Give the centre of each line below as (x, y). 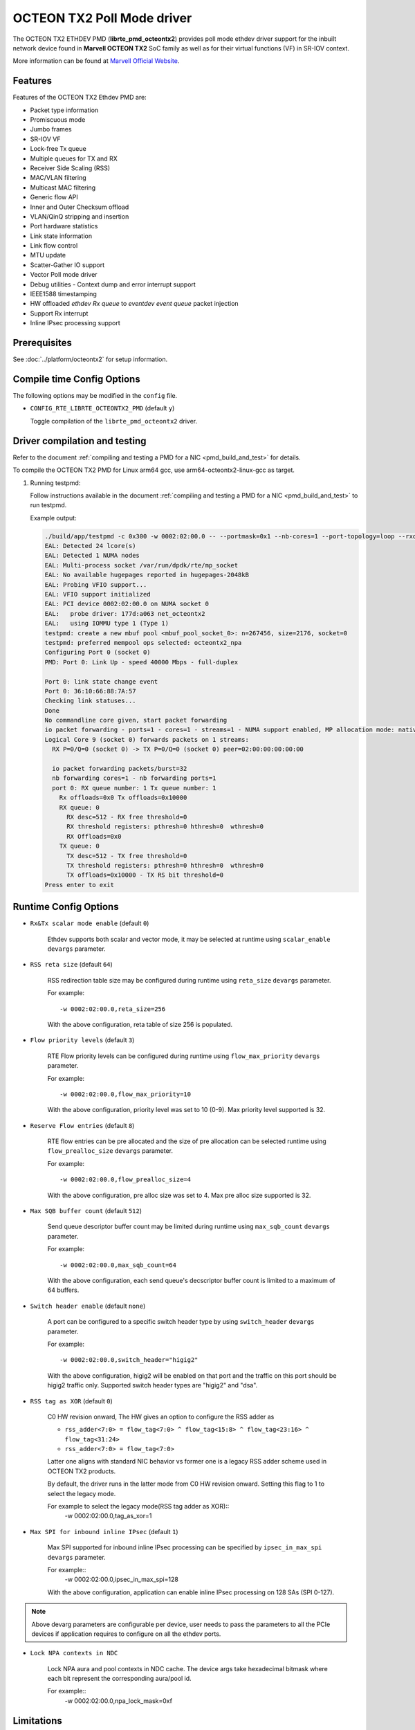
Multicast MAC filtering (63, 188)
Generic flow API (54, 197)
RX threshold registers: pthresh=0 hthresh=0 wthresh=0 (165, 827)
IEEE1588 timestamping (63, 294)
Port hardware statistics (64, 226)
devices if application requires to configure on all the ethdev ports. (126, 1634)
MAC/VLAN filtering (58, 178)
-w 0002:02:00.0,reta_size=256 (113, 1009)
